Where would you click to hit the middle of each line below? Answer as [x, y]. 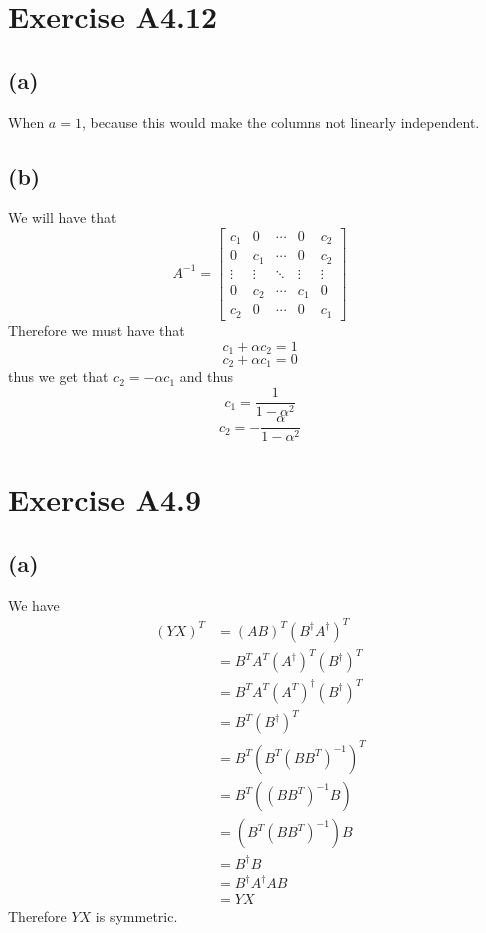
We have [34, 604]
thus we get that [58, 376]
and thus [206, 376]
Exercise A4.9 [105, 499]
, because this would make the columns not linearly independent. [280, 121]
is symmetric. [136, 916]
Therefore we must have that [96, 329]
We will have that [62, 217]
